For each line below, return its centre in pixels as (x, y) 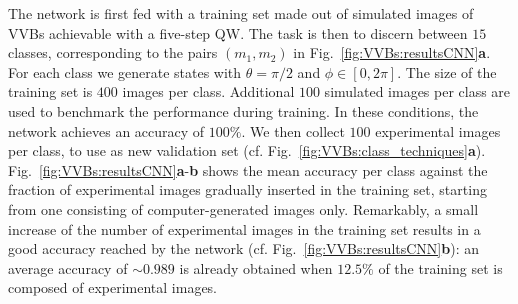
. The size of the (447, 71)
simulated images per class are (417, 91)
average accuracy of (68, 267)
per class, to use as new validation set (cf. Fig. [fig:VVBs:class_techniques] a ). (247, 150)
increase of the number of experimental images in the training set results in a (244, 228)
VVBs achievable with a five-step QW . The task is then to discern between (238, 32)
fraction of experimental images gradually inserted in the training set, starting (247, 189)
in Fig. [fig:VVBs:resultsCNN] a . (392, 52)
